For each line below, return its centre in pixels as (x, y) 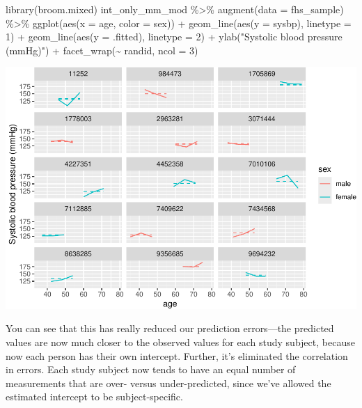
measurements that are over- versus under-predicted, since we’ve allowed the (168, 383)
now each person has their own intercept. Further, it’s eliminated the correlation (177, 355)
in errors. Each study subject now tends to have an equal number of (151, 369)
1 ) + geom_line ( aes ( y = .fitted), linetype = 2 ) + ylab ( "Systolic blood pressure (174, 37)
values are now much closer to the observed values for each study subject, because (180, 342)
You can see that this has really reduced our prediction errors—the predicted (170, 328)
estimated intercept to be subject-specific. (94, 397)
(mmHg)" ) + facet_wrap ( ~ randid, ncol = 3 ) (102, 50)
